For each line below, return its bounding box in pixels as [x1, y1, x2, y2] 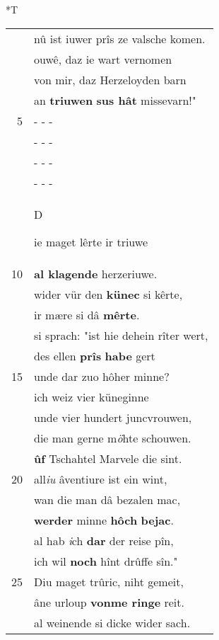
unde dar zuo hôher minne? [34, 367, 170, 384]
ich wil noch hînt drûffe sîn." [34, 552, 178, 569]
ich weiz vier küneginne [34, 388, 149, 405]
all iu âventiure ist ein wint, [34, 470, 167, 487]
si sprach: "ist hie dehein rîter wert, [34, 326, 208, 343]
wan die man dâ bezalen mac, [34, 491, 181, 508]
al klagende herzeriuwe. [34, 265, 158, 282]
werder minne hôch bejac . [34, 511, 174, 528]
